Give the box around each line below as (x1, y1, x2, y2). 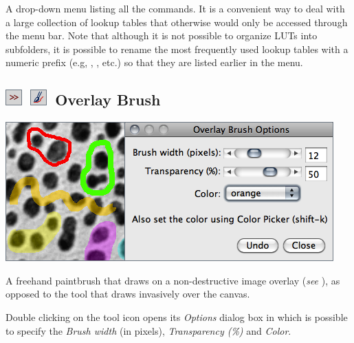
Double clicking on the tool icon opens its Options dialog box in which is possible (5, 309, 348, 324)
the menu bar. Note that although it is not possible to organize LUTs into (5, 28, 318, 43)
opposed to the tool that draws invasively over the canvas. (5, 287, 250, 301)
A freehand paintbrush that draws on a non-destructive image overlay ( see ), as (5, 273, 340, 287)
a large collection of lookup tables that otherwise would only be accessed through (5, 14, 348, 29)
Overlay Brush (55, 89, 161, 110)
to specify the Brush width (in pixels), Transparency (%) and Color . (5, 323, 291, 337)
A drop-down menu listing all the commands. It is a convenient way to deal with (5, 1, 345, 15)
